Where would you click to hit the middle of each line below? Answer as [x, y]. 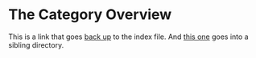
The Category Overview [90, 15]
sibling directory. [36, 44]
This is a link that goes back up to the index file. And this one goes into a [128, 37]
